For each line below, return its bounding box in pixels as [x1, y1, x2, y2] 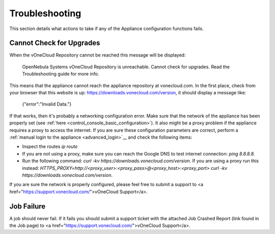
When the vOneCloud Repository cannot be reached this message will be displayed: [9, 52, 186, 58]
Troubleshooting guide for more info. [22, 71, 99, 77]
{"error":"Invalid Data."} [22, 101, 72, 107]
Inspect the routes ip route [22, 143, 78, 150]
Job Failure [9, 202, 46, 211]
